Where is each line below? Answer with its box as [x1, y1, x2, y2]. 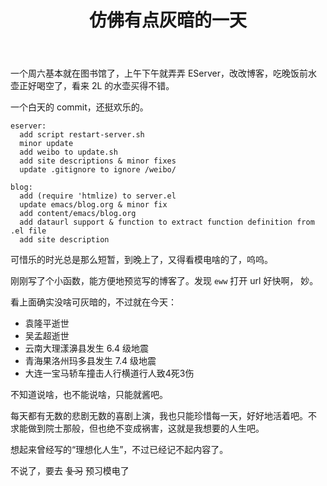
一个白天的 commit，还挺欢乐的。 [10, 101, 149, 113]
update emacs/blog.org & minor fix [19, 200, 168, 210]
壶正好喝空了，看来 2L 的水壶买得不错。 [10, 80, 175, 92]
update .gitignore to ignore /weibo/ [19, 165, 177, 175]
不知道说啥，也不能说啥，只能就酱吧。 [10, 389, 168, 401]
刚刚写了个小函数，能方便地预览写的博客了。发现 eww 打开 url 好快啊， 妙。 [10, 275, 319, 287]
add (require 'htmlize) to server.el [19, 191, 177, 201]
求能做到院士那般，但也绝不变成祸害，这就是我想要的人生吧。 [10, 422, 265, 435]
